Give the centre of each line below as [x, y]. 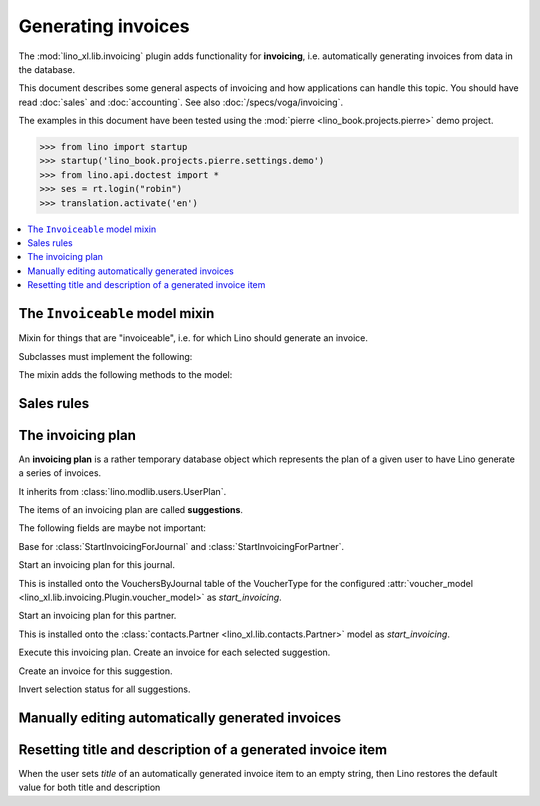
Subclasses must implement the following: [105, 356]
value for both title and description [89, 787]
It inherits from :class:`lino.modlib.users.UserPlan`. [122, 491]
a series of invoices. [60, 473]
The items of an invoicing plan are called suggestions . [131, 509]
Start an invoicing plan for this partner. [97, 616]
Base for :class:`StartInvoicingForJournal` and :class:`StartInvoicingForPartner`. [181, 546]
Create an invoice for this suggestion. [95, 671]
